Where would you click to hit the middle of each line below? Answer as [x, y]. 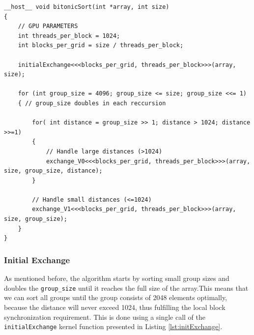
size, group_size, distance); [53, 171]
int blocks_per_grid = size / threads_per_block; [101, 46]
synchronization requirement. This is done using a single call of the [105, 317]
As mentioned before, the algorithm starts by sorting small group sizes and [117, 278]
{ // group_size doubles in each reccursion [92, 103]
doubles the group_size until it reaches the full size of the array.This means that [126, 288]
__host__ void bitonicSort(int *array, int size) [87, 7]
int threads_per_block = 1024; [69, 36]
